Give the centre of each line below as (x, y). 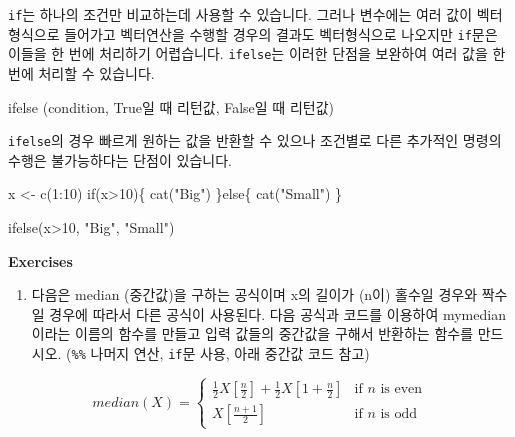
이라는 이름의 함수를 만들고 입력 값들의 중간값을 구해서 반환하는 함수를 (252, 333)
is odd (399, 414)
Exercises (40, 260)
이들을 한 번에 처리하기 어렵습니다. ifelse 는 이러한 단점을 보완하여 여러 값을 (248, 53)
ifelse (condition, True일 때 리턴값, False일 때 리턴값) (171, 106)
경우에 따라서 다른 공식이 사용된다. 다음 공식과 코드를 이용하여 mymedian (277, 313)
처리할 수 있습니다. (96, 72)
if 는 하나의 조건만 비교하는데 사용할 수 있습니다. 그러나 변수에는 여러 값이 (240, 14)
